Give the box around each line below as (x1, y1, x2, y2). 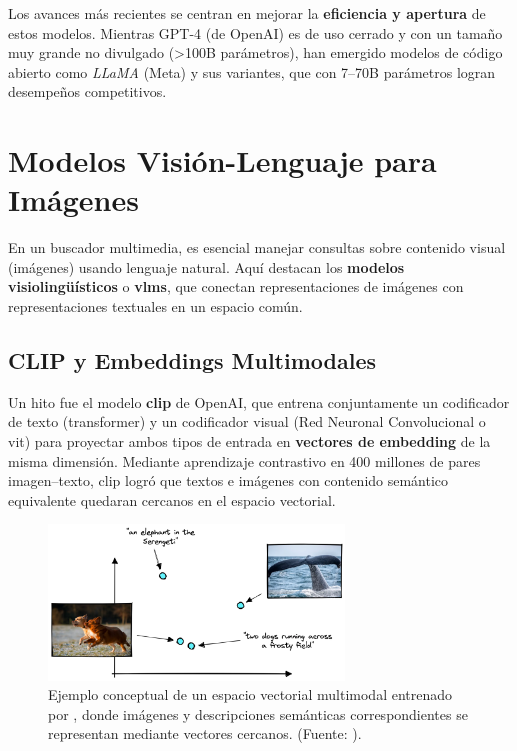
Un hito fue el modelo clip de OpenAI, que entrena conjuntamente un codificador (8, 391, 510, 412)
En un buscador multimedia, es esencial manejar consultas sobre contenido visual (8, 237, 506, 258)
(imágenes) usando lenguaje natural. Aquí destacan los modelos (8, 256, 405, 277)
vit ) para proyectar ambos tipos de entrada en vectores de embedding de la (8, 431, 491, 452)
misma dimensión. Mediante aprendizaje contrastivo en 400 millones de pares (8, 450, 481, 471)
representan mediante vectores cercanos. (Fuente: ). (48, 723, 362, 744)
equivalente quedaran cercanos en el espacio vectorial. (8, 489, 336, 510)
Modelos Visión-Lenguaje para (8, 140, 437, 181)
